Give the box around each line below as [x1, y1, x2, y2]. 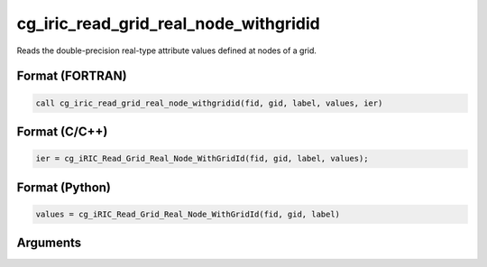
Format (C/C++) [16, 124, 108, 139]
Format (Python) [16, 180, 112, 195]
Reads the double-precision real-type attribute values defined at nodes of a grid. [16, 45, 317, 56]
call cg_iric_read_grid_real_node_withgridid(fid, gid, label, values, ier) [35, 97, 383, 108]
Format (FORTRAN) [16, 69, 127, 84]
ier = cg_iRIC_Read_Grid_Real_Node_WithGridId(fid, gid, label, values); [35, 153, 369, 164]
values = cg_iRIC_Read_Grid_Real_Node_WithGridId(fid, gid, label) [35, 208, 341, 219]
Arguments [16, 235, 82, 251]
